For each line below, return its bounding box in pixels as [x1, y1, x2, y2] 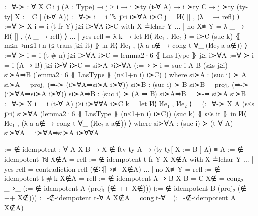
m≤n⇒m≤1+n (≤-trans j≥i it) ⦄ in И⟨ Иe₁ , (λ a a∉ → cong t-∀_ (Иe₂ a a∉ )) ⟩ [4, 40, 247, 50]
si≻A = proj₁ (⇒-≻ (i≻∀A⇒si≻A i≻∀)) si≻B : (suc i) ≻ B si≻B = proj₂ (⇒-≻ [4, 79, 249, 89]
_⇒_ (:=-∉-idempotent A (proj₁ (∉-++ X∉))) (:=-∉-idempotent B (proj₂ [4, 182, 236, 193]
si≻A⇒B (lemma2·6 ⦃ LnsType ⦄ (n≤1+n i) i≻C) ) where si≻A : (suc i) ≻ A [4, 69, 247, 80]
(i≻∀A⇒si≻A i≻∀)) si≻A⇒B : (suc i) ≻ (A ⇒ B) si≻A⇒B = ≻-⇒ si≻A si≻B [4, 88, 246, 99]
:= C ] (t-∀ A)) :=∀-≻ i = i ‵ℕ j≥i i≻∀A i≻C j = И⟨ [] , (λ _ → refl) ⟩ [22, 11, 240, 21]
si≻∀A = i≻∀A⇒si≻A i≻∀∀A [4, 127, 99, 137]
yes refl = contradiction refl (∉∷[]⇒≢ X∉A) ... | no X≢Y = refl [4, 163, 203, 173]
